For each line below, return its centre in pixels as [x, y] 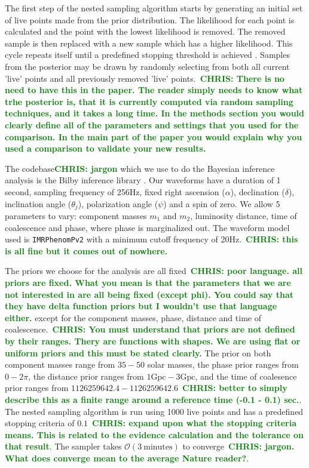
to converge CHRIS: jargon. [238, 446]
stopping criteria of [40, 423]
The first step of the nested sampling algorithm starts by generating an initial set [154, 8]
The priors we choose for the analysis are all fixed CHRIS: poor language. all [154, 271]
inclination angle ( [38, 203]
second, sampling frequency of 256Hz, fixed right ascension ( [115, 191]
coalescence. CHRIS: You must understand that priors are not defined [150, 329]
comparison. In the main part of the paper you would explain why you [154, 136]
